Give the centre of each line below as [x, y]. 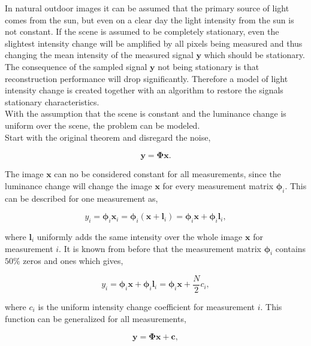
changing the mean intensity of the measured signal [99, 55]
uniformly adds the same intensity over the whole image [140, 236]
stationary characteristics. [52, 101]
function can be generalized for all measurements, [96, 318]
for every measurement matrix [218, 185]
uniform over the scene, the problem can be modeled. [102, 125]
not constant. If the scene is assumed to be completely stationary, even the [142, 31]
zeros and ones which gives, [73, 261]
